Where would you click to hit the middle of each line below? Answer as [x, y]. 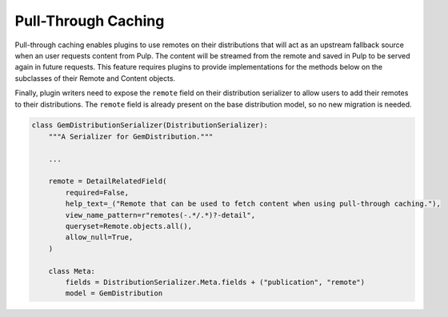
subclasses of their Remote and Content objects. [95, 78]
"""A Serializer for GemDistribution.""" [131, 136]
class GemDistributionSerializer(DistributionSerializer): [150, 125]
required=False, [97, 193]
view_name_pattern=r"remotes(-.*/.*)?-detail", [160, 215]
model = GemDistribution [114, 293]
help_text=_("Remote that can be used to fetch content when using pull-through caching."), [253, 204]
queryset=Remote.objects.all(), [128, 226]
